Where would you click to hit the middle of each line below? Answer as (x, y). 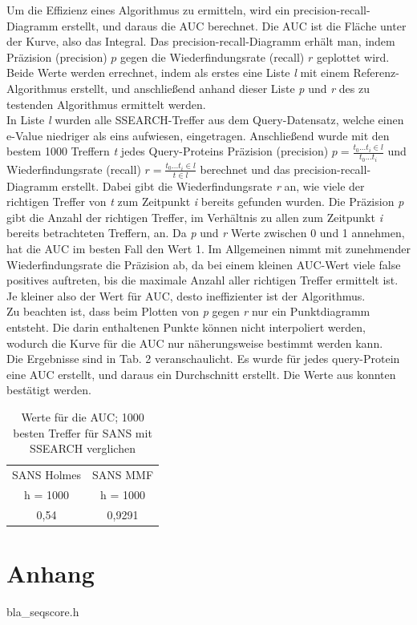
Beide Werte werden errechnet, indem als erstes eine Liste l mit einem (178, 73)
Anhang (51, 573)
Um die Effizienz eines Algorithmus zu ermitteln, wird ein (148, 10)
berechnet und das (245, 169)
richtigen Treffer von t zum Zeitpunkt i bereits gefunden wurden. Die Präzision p (205, 202)
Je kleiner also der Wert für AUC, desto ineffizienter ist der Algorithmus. (186, 295)
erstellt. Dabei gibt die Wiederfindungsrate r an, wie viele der (213, 185)
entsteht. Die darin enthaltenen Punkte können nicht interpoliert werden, (186, 327)
